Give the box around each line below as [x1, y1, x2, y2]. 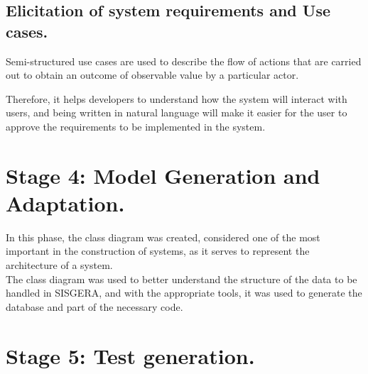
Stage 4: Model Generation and [6, 160, 320, 189]
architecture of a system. [6, 258, 113, 273]
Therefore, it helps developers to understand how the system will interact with [6, 91, 347, 106]
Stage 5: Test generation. [6, 341, 255, 370]
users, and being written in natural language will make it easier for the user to [6, 105, 347, 120]
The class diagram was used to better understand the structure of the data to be [6, 271, 357, 286]
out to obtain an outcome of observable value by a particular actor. [6, 67, 299, 82]
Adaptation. [6, 188, 125, 217]
